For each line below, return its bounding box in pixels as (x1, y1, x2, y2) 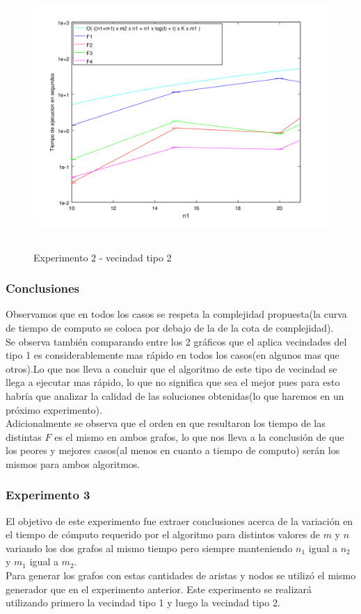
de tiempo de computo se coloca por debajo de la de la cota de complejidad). (6, 320, 334, 334)
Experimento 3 (6, 486, 90, 503)
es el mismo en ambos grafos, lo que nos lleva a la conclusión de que (54, 429, 344, 444)
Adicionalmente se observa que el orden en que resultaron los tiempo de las (6, 416, 326, 430)
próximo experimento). (6, 402, 102, 417)
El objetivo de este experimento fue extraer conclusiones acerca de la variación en (6, 513, 353, 528)
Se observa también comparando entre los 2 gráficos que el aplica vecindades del (6, 334, 347, 348)
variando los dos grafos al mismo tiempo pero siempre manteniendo (6, 540, 293, 555)
